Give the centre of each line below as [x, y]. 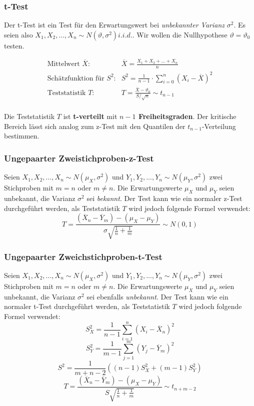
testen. [14, 45]
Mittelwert [63, 64]
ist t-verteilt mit [90, 116]
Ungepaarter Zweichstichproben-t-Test [83, 256]
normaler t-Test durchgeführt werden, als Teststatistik [87, 306]
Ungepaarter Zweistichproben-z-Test [79, 158]
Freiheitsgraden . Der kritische [187, 116]
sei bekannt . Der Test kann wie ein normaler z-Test [164, 198]
